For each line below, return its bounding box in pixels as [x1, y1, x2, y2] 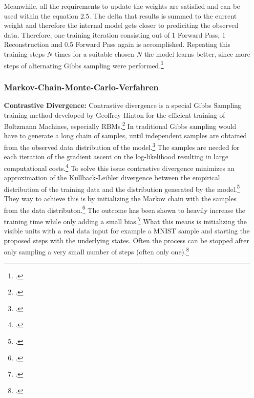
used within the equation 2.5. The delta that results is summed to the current [4, 10, 237, 21]
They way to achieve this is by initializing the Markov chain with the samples [4, 193, 236, 203]
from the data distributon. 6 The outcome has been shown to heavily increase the [4, 203, 245, 215]
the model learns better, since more [144, 48, 250, 59]
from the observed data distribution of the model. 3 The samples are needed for [4, 141, 240, 152]
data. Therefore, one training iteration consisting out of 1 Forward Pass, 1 [4, 29, 226, 40]
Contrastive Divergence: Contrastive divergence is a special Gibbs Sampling [4, 100, 242, 110]
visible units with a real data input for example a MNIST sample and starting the [4, 226, 250, 236]
